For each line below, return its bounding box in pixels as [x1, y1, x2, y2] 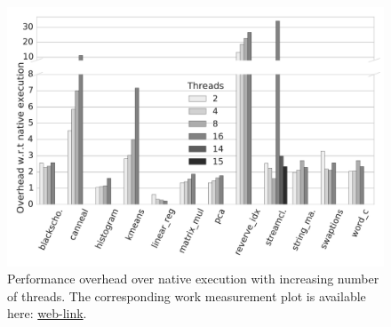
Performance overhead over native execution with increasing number [7, 269, 379, 288]
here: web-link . [7, 304, 87, 323]
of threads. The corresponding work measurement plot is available [7, 286, 366, 305]
